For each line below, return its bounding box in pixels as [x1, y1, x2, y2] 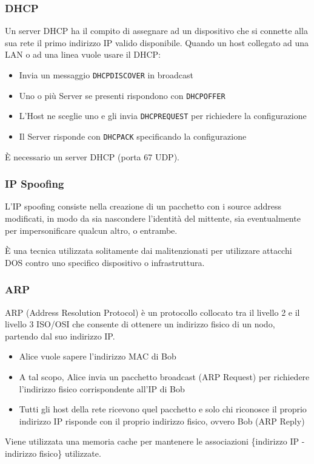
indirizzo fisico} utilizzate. [5, 446, 101, 459]
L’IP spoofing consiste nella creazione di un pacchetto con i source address [5, 200, 281, 213]
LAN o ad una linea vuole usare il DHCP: [5, 48, 161, 61]
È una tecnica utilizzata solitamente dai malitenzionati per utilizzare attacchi [5, 244, 292, 257]
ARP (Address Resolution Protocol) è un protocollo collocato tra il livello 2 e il [5, 305, 300, 318]
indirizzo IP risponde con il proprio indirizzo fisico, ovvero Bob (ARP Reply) [19, 414, 305, 427]
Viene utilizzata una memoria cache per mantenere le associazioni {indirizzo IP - [5, 435, 305, 448]
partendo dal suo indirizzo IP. [5, 329, 115, 342]
